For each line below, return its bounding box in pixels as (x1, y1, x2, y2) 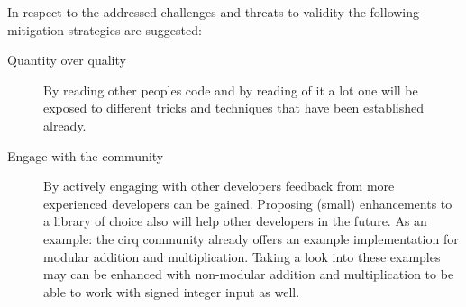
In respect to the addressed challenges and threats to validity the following (7, 3, 420, 21)
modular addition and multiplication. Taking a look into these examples (43, 247, 441, 266)
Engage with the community (7, 146, 164, 165)
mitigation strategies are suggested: (7, 20, 202, 39)
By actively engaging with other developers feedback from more (43, 176, 395, 195)
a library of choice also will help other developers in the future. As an (43, 212, 427, 230)
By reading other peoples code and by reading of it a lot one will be (43, 80, 418, 99)
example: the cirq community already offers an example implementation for (43, 229, 459, 248)
